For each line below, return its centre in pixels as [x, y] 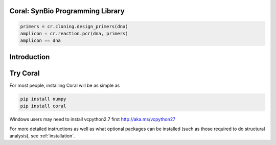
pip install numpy [43, 99]
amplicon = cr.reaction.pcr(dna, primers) [74, 33]
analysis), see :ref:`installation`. [42, 136]
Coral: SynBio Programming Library [67, 11]
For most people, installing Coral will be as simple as [65, 85]
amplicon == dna [41, 41]
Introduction [30, 57]
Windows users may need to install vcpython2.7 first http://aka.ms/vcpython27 [93, 119]
